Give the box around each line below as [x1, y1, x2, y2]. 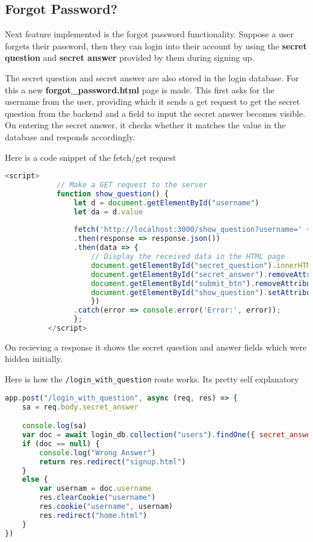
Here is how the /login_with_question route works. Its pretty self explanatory [5, 373, 299, 385]
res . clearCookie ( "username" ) [39, 493, 156, 502]
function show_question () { [56, 189, 169, 198]
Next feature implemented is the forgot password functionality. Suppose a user [5, 28, 294, 40]
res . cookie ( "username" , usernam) [39, 502, 173, 511]
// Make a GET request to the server [56, 181, 208, 190]
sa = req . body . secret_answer [22, 402, 138, 411]
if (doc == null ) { [22, 439, 100, 448]
